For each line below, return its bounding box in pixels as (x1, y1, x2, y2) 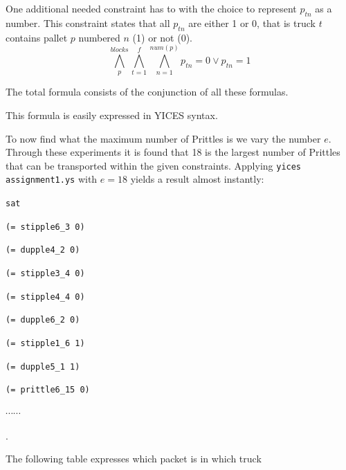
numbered (78, 30, 120, 44)
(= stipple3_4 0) (6, 269, 85, 279)
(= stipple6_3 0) (6, 222, 85, 232)
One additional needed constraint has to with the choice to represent (6, 1, 297, 15)
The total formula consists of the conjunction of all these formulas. (6, 84, 289, 99)
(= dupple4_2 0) (6, 245, 80, 255)
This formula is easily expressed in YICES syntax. (6, 107, 218, 122)
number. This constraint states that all (6, 15, 170, 30)
